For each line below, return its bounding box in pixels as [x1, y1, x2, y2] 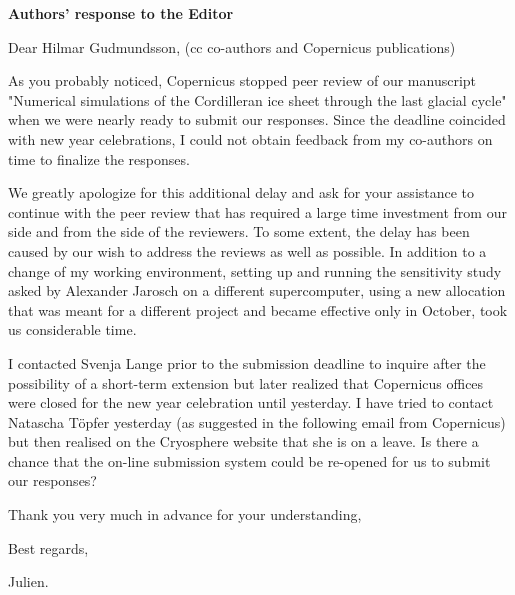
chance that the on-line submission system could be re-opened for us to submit [8, 450, 491, 471]
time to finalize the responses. [8, 148, 190, 169]
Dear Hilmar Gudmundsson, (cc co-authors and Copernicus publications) [8, 36, 456, 57]
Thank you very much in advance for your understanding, [8, 504, 362, 525]
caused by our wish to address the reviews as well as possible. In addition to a [8, 240, 487, 261]
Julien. [8, 571, 49, 592]
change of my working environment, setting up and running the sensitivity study [8, 260, 502, 281]
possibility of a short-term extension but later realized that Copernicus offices [8, 372, 484, 393]
